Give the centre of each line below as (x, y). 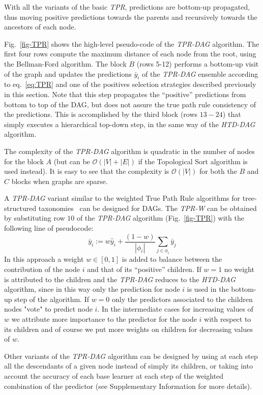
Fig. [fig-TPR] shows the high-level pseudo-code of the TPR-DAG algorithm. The (132, 43)
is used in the (208, 289)
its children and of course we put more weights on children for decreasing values (129, 329)
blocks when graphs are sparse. (60, 181)
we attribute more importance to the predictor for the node (104, 318)
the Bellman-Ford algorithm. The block (65, 63)
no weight (239, 269)
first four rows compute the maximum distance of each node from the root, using (130, 54)
